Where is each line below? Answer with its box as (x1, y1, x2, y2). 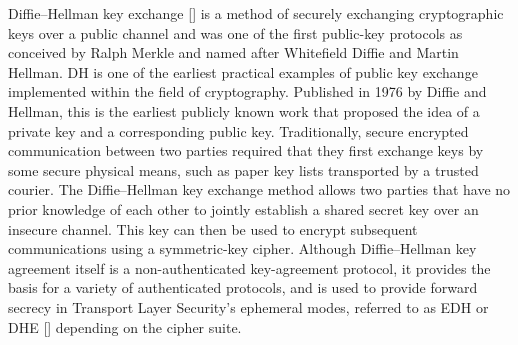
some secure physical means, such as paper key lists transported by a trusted (8, 159, 479, 180)
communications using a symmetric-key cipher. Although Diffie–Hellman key (8, 238, 477, 259)
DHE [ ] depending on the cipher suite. (8, 316, 242, 337)
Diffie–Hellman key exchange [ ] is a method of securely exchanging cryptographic (8, 3, 504, 23)
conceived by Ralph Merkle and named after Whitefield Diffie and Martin (8, 42, 459, 63)
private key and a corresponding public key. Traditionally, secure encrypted (8, 120, 469, 141)
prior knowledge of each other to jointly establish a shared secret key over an (8, 198, 479, 219)
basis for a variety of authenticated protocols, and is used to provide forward (8, 277, 478, 298)
